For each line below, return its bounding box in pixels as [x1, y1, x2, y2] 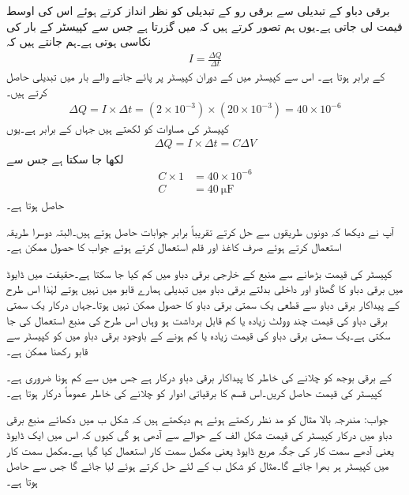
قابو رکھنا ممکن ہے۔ [6, 342, 88, 358]
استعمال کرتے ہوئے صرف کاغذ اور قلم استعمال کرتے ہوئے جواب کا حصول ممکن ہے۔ [6, 238, 342, 255]
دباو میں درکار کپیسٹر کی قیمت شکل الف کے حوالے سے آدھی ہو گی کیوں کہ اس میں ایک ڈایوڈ [6, 426, 392, 443]
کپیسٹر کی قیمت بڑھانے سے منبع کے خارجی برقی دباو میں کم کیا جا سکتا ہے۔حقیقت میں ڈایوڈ [6, 264, 392, 281]
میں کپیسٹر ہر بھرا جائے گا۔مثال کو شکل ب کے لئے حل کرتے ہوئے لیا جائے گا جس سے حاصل [6, 457, 389, 474]
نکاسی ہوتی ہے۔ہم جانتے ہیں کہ [6, 33, 152, 50]
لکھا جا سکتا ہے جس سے [6, 150, 124, 167]
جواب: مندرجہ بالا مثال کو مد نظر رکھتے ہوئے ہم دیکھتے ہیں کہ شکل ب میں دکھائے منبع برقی [6, 411, 388, 427]
